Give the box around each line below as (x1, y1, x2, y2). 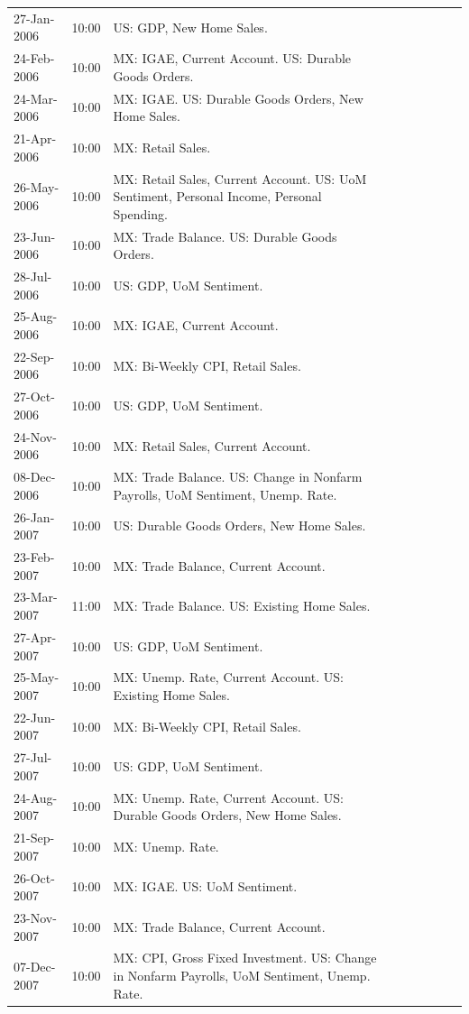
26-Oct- (14, 868, 55, 887)
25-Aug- (14, 307, 58, 326)
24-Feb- (14, 49, 55, 68)
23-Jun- (14, 226, 56, 245)
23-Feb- (14, 548, 55, 567)
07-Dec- (14, 957, 56, 976)
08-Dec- (14, 467, 56, 486)
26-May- (14, 178, 60, 197)
